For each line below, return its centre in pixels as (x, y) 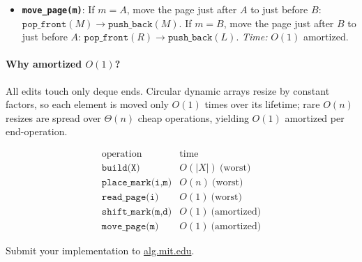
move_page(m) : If (58, 9)
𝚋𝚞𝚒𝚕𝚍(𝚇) (121, 168)
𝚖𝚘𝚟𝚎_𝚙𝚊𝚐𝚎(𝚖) (130, 227)
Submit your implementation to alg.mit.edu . (100, 251)
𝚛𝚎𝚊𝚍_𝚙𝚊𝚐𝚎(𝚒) (130, 198)
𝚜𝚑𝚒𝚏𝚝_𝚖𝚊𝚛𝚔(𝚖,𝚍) (137, 212)
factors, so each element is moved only (87, 104)
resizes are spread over (53, 117)
